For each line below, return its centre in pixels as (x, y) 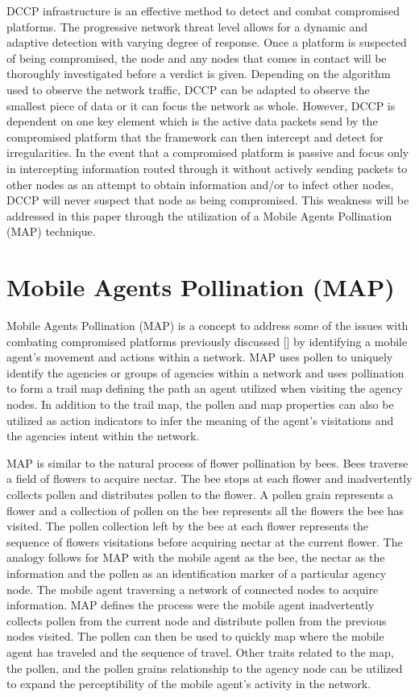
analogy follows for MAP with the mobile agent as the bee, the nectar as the (196, 557)
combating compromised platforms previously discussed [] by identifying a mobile (207, 341)
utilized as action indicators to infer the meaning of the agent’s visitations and (200, 420)
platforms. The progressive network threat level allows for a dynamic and (187, 26)
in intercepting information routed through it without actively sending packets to (207, 168)
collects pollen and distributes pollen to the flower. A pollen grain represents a (200, 494)
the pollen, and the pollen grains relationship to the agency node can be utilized (205, 668)
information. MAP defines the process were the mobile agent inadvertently (191, 605)
